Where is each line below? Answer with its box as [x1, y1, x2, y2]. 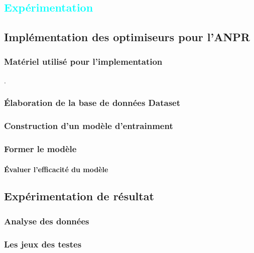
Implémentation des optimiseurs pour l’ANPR [4, 29, 250, 45]
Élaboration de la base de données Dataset [4, 96, 181, 109]
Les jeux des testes [4, 237, 82, 250]
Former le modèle [4, 142, 77, 155]
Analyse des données [4, 214, 89, 227]
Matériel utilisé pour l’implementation [4, 55, 163, 68]
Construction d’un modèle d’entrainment [4, 119, 173, 132]
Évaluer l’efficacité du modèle [4, 164, 108, 174]
